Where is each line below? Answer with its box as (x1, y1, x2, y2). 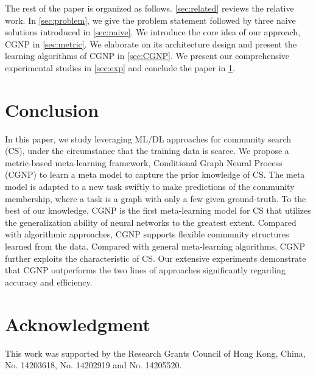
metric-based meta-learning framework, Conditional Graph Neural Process (5, 156, 283, 169)
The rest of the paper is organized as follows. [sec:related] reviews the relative (5, 2, 294, 14)
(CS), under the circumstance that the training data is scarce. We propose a (5, 144, 289, 157)
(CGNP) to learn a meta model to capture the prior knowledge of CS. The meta (5, 168, 305, 181)
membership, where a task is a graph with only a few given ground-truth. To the (5, 192, 306, 205)
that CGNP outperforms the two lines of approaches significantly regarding (5, 264, 286, 276)
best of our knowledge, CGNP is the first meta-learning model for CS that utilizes (5, 204, 311, 217)
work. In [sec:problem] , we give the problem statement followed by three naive (5, 13, 296, 26)
